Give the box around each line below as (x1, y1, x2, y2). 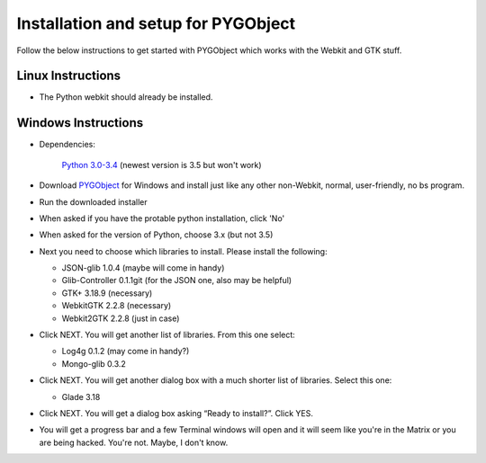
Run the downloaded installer (39, 196, 148, 207)
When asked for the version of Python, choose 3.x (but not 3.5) (39, 229, 274, 240)
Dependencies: (39, 139, 96, 150)
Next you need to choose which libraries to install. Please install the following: (39, 245, 328, 256)
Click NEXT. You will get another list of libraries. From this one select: (39, 329, 296, 341)
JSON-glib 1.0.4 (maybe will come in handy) (61, 263, 225, 273)
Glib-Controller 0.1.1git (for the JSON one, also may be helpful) (61, 275, 292, 286)
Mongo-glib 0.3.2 (61, 358, 126, 369)
